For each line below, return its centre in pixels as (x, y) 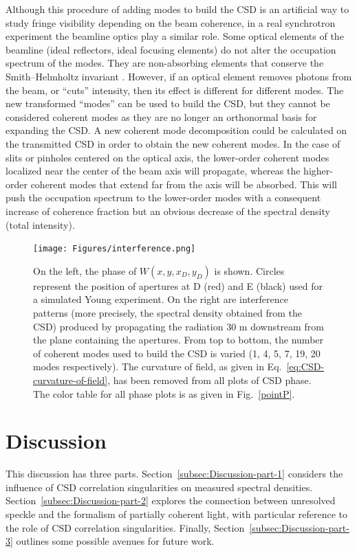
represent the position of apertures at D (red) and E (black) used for (178, 285)
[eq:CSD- (305, 366)
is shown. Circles (249, 270)
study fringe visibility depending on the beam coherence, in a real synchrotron (171, 22)
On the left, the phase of (85, 270)
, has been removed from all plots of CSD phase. (209, 380)
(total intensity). (40, 224)
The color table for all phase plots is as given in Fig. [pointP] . (164, 393)
